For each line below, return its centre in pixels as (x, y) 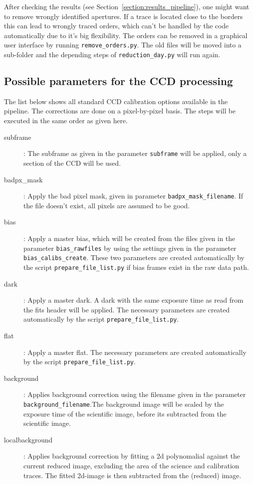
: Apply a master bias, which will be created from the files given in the (129, 238)
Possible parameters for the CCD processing (118, 81)
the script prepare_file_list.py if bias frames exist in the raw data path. (136, 267)
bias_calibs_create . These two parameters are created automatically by (134, 257)
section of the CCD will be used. (72, 163)
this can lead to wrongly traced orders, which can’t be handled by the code (116, 26)
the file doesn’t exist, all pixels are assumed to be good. (107, 205)
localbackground (28, 439)
